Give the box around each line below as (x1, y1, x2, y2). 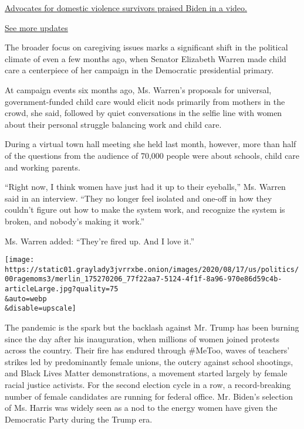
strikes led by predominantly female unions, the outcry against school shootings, (5, 355, 293, 367)
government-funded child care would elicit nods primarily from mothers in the (5, 95, 285, 107)
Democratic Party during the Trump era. (5, 413, 153, 425)
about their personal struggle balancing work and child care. (5, 118, 222, 130)
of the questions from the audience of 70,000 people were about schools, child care (5, 149, 300, 161)
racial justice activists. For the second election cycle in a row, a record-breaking (5, 379, 291, 390)
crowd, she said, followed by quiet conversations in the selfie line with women (5, 107, 282, 119)
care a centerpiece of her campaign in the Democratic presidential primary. (5, 64, 274, 76)
